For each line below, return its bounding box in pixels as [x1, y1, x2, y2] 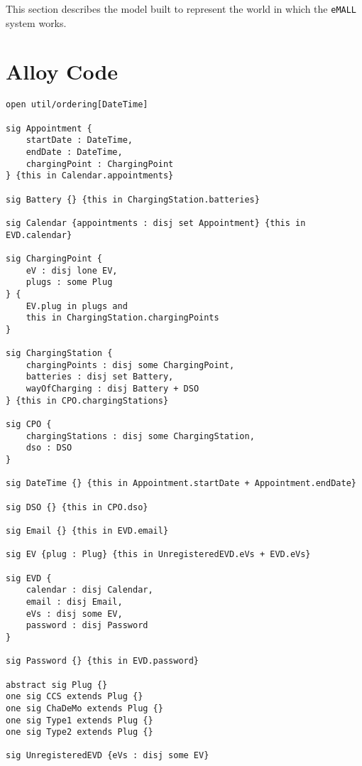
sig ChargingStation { [6, 348, 113, 359]
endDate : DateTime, [26, 147, 123, 157]
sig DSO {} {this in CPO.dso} [6, 502, 148, 512]
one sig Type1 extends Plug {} [6, 715, 153, 725]
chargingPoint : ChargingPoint [26, 158, 174, 169]
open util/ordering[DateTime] [6, 99, 148, 110]
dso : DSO [26, 443, 72, 453]
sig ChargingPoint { [6, 253, 103, 264]
